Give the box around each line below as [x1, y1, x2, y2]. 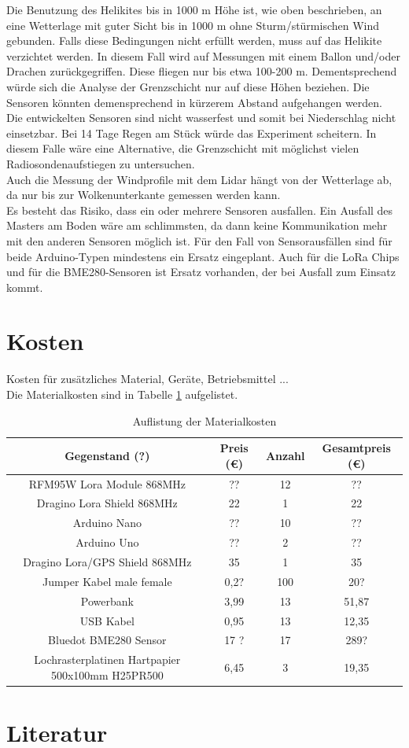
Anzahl [265, 447, 305, 463]
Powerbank [80, 592, 134, 609]
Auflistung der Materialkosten [132, 412, 277, 429]
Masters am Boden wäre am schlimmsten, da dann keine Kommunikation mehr [6, 217, 388, 234]
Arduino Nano [72, 514, 142, 531]
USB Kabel [79, 612, 134, 628]
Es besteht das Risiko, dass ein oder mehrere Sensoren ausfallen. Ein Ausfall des [6, 201, 393, 218]
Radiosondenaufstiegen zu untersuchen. [6, 155, 195, 171]
